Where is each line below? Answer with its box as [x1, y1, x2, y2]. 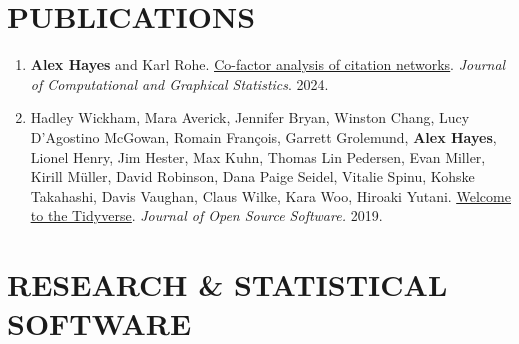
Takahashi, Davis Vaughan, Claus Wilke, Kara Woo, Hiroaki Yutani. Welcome [30, 185, 511, 206]
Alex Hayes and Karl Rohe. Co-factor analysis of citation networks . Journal [30, 54, 506, 75]
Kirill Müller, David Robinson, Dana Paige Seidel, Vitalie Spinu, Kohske [30, 166, 475, 187]
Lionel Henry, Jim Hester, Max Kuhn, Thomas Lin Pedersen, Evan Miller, [30, 146, 486, 167]
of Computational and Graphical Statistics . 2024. [30, 73, 329, 94]
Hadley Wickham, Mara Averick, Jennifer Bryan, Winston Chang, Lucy [30, 107, 470, 128]
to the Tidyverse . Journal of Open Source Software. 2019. [30, 205, 383, 226]
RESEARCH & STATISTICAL [7, 264, 448, 305]
